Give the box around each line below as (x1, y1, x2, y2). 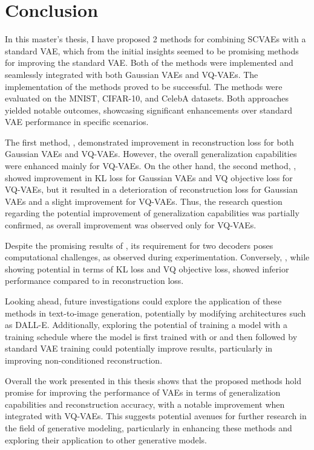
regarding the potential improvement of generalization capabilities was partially (5, 207, 299, 219)
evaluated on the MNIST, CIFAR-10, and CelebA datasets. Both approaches (5, 92, 289, 104)
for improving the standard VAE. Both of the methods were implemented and (5, 56, 293, 69)
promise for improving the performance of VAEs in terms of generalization (5, 386, 281, 399)
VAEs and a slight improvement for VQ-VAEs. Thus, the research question (5, 194, 283, 207)
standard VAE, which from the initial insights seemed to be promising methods (5, 44, 299, 57)
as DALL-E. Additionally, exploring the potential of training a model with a (5, 318, 287, 331)
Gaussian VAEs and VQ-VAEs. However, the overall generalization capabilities (5, 147, 297, 160)
